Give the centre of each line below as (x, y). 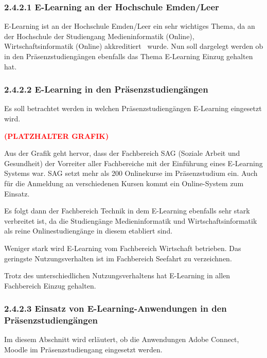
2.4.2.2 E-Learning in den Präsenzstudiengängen (106, 89)
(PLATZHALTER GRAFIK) (57, 136)
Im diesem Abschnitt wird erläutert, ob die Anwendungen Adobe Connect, (122, 339)
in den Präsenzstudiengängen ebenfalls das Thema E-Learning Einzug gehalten (129, 56)
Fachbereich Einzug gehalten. (50, 285)
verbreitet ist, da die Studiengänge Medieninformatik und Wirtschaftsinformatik (131, 220)
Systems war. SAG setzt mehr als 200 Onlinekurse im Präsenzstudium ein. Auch (131, 173)
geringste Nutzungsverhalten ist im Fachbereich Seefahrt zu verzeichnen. (118, 258)
